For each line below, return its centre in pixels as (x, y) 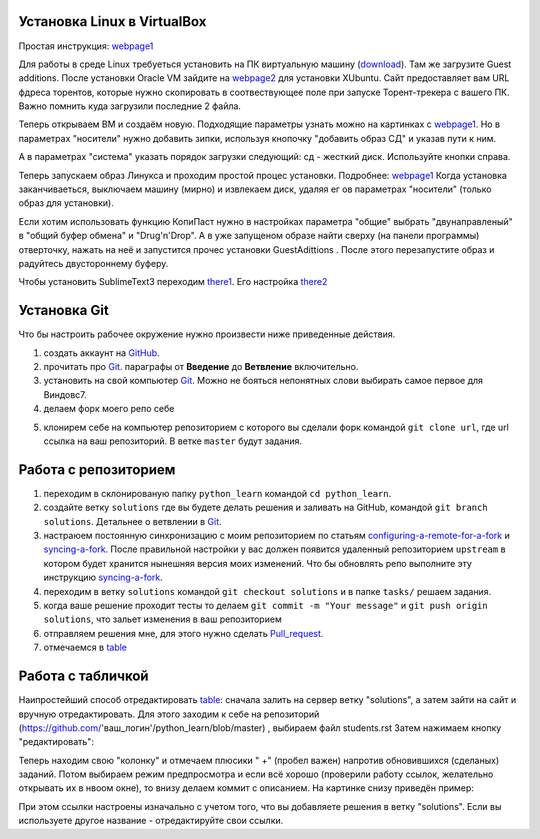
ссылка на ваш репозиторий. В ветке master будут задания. (173, 441)
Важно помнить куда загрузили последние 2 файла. (130, 106)
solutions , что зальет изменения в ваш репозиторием (162, 619)
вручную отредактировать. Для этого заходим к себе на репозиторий (169, 714)
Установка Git (63, 310)
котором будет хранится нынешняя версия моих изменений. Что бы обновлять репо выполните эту (257, 563)
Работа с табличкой (83, 676)
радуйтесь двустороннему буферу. (93, 263)
